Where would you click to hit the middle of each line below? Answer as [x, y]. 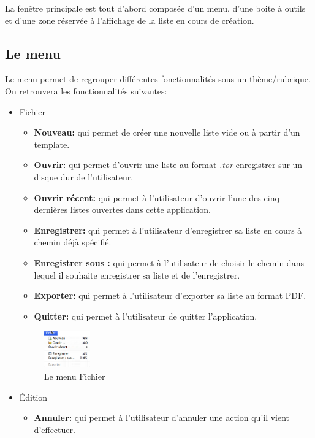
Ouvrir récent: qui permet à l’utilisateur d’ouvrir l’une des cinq [157, 197]
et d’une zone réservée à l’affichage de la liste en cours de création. [130, 20]
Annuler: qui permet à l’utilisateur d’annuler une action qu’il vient [162, 417]
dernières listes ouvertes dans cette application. [122, 209]
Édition [33, 397]
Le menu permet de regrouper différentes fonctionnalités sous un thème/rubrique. [158, 79]
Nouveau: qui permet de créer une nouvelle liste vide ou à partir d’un [167, 132]
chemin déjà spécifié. [73, 242]
